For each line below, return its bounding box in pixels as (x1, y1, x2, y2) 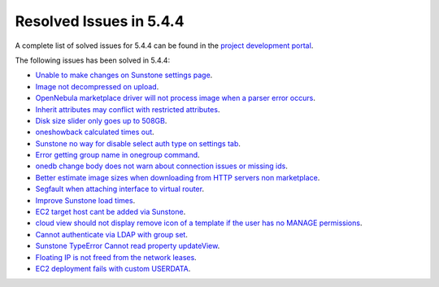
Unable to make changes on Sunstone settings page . (35, 70, 213, 80)
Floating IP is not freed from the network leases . (35, 252, 197, 262)
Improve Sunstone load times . (35, 195, 136, 205)
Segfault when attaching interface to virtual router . (35, 184, 205, 194)
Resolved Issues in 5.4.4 (15, 12, 185, 30)
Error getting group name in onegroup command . (35, 150, 200, 160)
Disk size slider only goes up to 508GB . (35, 115, 167, 125)
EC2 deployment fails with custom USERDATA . (35, 263, 191, 273)
